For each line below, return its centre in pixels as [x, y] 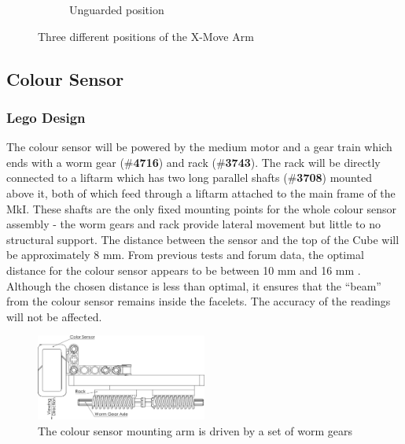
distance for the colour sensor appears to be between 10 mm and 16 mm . [184, 270]
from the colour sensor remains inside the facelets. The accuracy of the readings [199, 301]
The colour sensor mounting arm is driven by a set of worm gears [195, 430]
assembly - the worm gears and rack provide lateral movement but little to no [193, 224]
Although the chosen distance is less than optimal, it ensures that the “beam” [194, 285]
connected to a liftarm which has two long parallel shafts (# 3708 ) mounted [189, 178]
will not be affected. [54, 316]
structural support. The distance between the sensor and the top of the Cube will [203, 239]
